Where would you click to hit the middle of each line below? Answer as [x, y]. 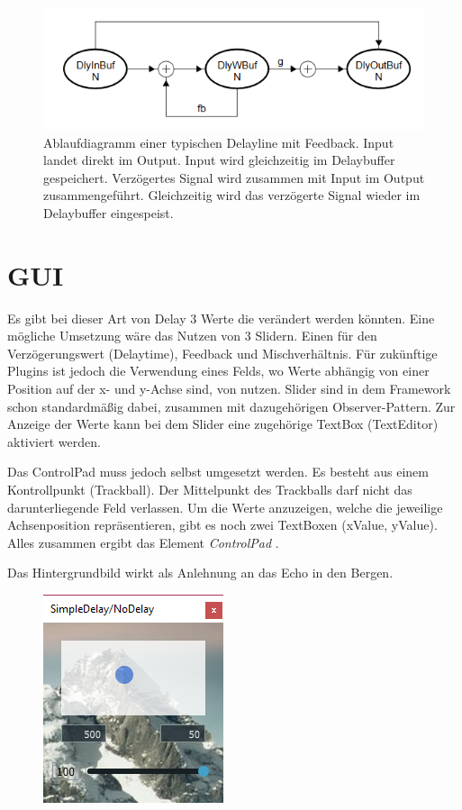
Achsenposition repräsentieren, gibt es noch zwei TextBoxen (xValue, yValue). [222, 525]
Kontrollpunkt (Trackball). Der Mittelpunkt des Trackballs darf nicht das [210, 490]
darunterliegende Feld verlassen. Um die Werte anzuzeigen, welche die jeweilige [225, 507]
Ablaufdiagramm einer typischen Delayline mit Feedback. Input [219, 142]
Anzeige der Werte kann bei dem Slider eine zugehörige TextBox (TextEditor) [223, 424]
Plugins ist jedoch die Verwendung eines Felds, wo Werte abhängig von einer [218, 371]
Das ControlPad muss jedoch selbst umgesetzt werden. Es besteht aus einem [218, 472]
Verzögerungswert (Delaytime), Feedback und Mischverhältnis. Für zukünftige [222, 353]
